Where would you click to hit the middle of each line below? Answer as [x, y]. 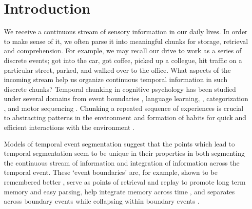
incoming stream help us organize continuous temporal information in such [116, 79]
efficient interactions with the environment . [69, 127]
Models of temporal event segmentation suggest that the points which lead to [119, 143]
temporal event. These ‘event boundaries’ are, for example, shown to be [111, 172]
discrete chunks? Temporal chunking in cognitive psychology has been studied [120, 89]
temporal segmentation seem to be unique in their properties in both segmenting [124, 153]
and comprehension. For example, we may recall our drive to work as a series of [123, 51]
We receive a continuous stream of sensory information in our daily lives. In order [126, 31]
